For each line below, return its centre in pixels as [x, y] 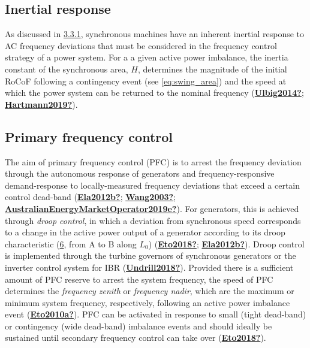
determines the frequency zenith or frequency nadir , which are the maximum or [150, 291]
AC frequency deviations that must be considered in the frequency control [141, 45]
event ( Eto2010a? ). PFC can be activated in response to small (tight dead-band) [156, 314]
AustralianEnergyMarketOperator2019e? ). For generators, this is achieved [152, 208]
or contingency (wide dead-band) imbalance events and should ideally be [139, 326]
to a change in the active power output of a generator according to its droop [145, 232]
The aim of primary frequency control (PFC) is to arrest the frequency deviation [153, 161]
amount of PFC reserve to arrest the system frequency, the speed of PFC [139, 279]
